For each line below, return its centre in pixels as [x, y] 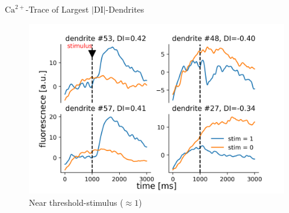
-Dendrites [125, 9]
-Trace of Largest [57, 9]
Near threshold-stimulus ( [76, 202]
